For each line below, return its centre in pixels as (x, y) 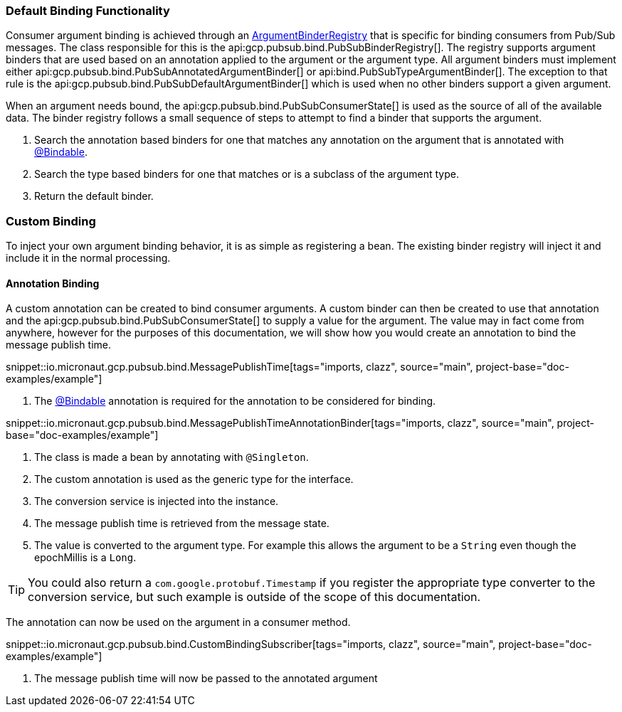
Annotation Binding (53, 283)
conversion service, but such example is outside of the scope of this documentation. (254, 597)
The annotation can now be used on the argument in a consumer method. (178, 622)
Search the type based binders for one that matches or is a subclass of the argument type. (247, 174)
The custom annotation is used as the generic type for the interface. (194, 479)
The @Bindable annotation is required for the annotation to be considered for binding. (235, 401)
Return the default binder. (94, 196)
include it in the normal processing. (88, 258)
